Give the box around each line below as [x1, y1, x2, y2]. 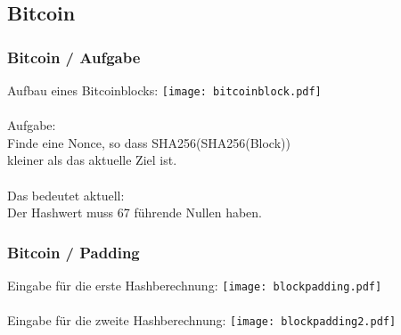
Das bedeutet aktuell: [7, 185, 125, 204]
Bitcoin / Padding [7, 241, 140, 263]
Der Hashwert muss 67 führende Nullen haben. [7, 203, 262, 222]
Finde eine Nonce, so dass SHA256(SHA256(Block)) [7, 133, 291, 151]
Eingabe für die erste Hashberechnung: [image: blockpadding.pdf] [7, 276, 382, 295]
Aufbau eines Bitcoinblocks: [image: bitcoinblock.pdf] [7, 81, 322, 99]
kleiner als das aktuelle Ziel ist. [7, 151, 177, 169]
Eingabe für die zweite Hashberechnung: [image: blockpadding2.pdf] [7, 311, 397, 330]
